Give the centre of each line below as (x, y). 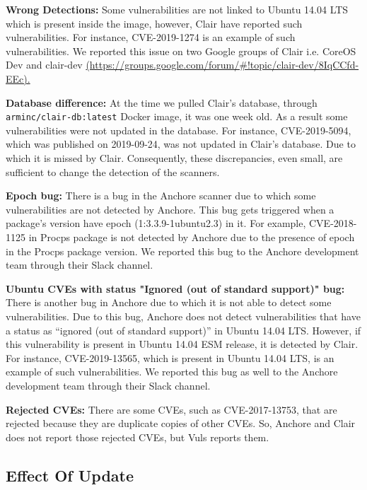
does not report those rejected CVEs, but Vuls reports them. (138, 437)
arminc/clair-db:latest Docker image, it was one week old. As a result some (177, 116)
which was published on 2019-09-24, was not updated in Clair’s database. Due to (181, 144)
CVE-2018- (333, 223)
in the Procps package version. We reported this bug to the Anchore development (182, 251)
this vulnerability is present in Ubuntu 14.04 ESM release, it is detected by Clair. (182, 344)
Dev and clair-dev (44, 65)
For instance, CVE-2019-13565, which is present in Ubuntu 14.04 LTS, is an (170, 357)
